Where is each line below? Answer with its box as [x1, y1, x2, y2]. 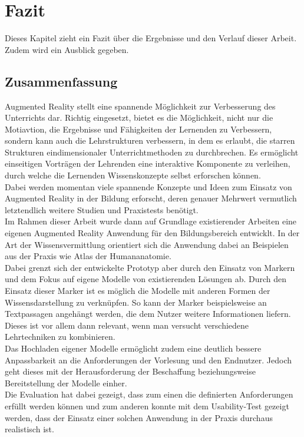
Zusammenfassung [5, 72, 118, 90]
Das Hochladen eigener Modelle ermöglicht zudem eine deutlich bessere [5, 342, 262, 354]
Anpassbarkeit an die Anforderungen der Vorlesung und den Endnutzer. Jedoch [5, 353, 292, 366]
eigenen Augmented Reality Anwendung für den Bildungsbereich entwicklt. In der [5, 227, 300, 239]
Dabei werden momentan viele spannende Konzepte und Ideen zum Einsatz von [5, 180, 292, 193]
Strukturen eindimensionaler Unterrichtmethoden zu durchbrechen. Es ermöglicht [5, 145, 299, 158]
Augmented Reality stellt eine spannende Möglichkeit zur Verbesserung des [5, 100, 276, 112]
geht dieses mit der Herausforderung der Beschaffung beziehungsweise [5, 365, 256, 378]
